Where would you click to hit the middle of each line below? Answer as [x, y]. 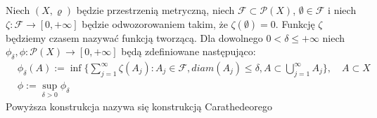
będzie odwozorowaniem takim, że [155, 23]
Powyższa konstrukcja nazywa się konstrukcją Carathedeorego [139, 106]
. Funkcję [295, 23]
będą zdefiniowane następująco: [188, 51]
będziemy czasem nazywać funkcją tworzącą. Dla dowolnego [134, 37]
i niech [342, 10]
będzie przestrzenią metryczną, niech [155, 10]
